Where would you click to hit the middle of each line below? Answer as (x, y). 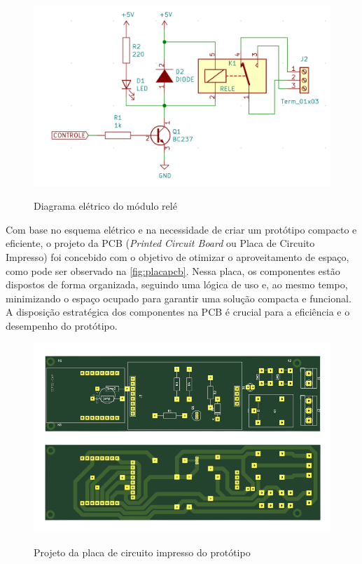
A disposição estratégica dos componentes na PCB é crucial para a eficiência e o (178, 312)
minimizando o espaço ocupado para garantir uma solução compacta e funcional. (179, 298)
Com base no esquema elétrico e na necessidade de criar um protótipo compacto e (181, 229)
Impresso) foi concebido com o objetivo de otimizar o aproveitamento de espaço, (177, 256)
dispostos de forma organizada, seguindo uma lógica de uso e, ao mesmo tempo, (177, 284)
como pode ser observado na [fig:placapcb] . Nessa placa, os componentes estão (173, 270)
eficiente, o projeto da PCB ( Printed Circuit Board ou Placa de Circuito (160, 243)
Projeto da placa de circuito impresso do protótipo (142, 552)
